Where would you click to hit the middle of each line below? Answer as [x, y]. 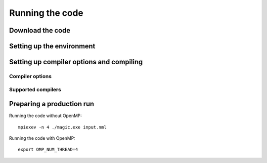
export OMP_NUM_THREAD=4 [48, 150]
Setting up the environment [52, 46]
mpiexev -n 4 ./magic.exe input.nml [62, 127]
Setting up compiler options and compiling [76, 62]
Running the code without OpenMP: [45, 116]
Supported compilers [35, 89]
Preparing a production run [52, 104]
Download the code [40, 30]
